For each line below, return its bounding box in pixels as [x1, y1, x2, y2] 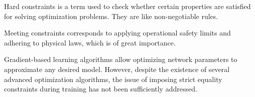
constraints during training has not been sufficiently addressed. [4, 83, 197, 94]
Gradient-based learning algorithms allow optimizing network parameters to [4, 54, 237, 64]
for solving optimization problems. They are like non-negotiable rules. [4, 10, 218, 21]
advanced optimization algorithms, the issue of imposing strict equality [4, 73, 222, 84]
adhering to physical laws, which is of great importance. [4, 37, 176, 47]
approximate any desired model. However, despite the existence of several [4, 63, 230, 74]
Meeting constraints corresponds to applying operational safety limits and [4, 27, 231, 38]
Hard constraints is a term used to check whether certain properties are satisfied [4, 1, 251, 11]
